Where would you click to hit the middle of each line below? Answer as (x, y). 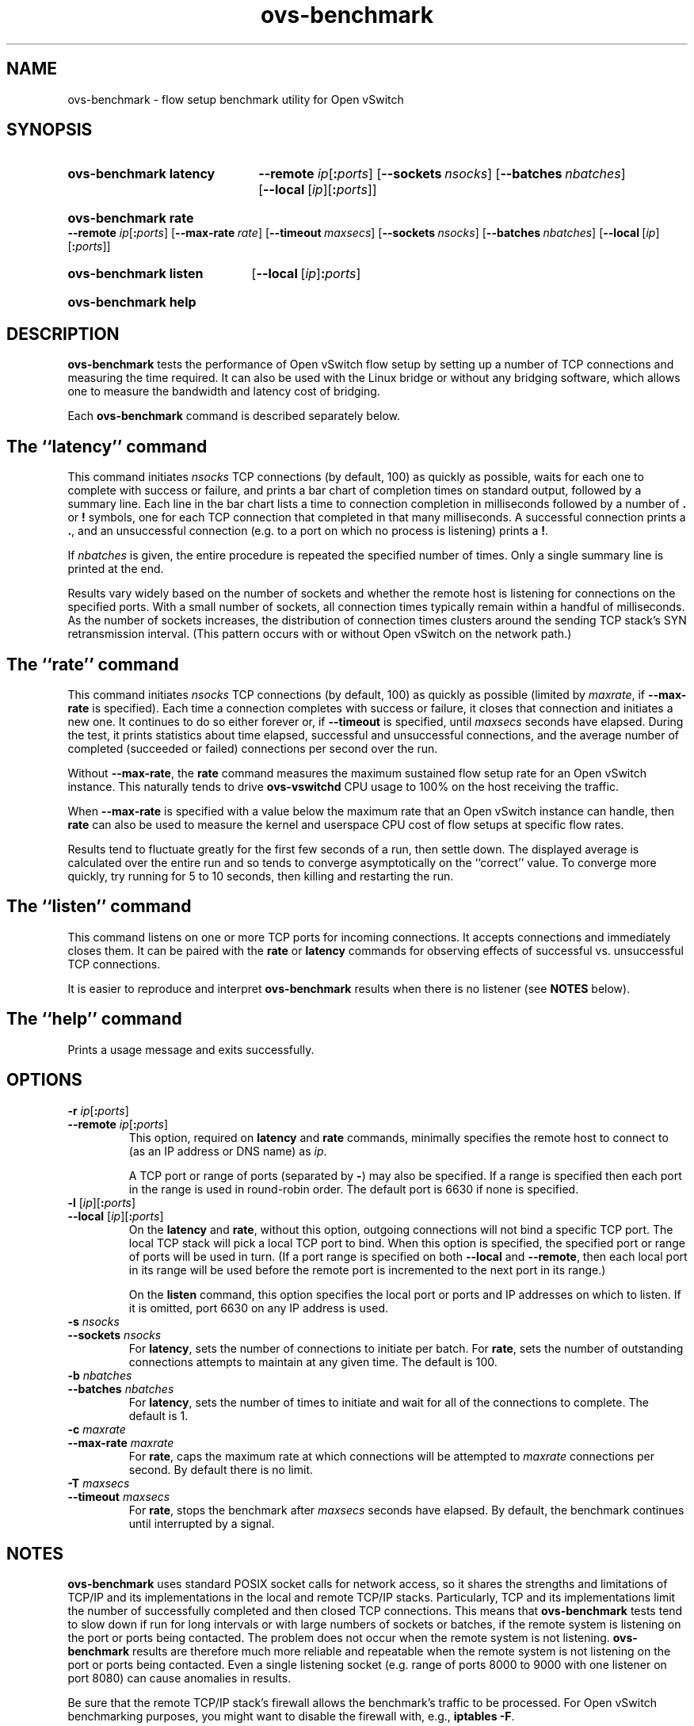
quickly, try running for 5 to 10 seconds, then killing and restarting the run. (261, 876)
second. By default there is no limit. (221, 1469)
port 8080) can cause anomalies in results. (179, 1678)
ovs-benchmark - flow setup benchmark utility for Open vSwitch (236, 99)
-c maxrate (97, 1429)
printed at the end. (116, 569)
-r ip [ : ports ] (98, 1110)
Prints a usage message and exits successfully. (191, 1049)
